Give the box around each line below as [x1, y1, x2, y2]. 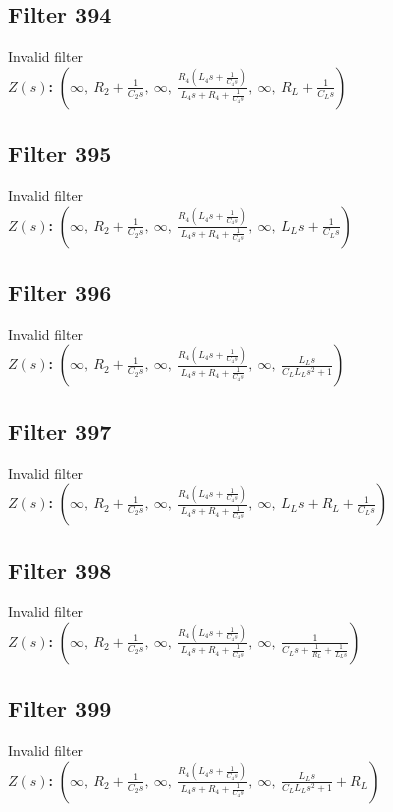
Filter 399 [8, 693, 112, 724]
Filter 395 [8, 138, 112, 169]
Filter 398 [8, 554, 112, 585]
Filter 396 [8, 276, 112, 307]
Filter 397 [8, 415, 112, 446]
